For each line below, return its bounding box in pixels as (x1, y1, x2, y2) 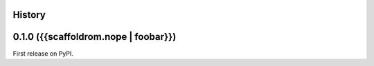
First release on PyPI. (12, 49, 74, 58)
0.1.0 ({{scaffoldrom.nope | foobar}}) (12, 31, 177, 43)
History (12, 9, 46, 21)
